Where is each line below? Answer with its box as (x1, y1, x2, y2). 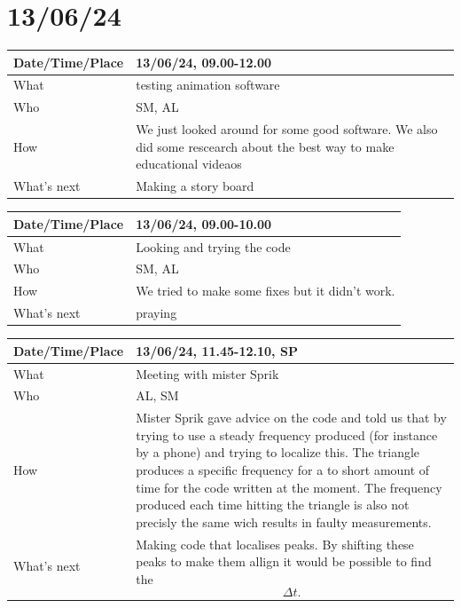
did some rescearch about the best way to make (136, 137, 395, 155)
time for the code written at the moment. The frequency (136, 478, 442, 496)
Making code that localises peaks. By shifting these (136, 534, 414, 553)
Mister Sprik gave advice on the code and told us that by (136, 408, 447, 427)
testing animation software (136, 75, 280, 94)
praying (136, 304, 177, 322)
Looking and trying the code (136, 237, 291, 256)
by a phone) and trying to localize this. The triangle (136, 443, 420, 462)
